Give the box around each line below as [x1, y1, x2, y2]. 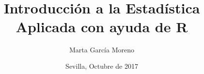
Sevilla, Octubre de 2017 [65, 61, 138, 71]
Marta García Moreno [69, 45, 134, 55]
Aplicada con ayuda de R [16, 17, 188, 37]
